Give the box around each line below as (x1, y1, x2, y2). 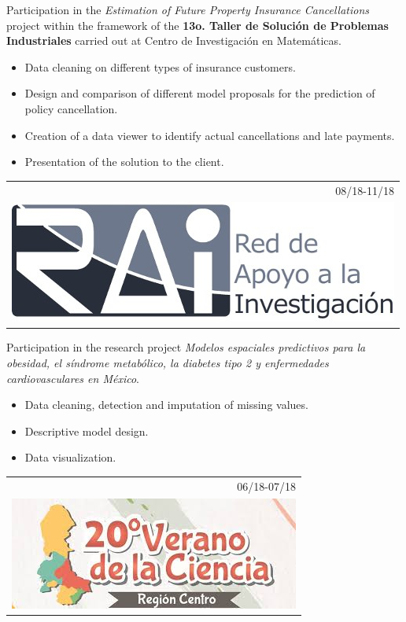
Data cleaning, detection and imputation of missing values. (24, 396, 308, 413)
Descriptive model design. (24, 422, 149, 439)
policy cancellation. (24, 100, 118, 116)
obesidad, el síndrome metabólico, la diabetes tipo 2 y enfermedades (6, 355, 329, 371)
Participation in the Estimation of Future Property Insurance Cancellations (6, 2, 370, 17)
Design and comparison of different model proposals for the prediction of (24, 85, 375, 101)
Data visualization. (24, 449, 116, 466)
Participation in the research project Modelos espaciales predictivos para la (6, 339, 366, 355)
